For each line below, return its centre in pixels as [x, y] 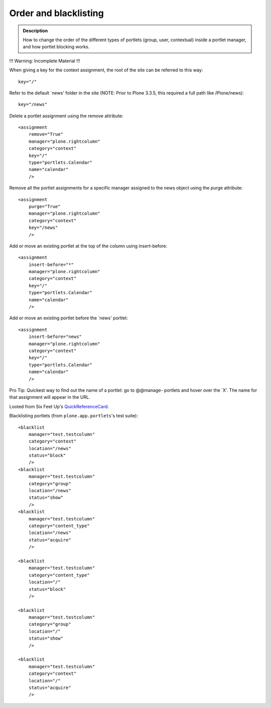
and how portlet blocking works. [56, 47]
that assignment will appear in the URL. [50, 397]
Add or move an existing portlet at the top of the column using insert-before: [88, 246]
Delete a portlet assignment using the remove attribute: [66, 116]
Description [35, 31]
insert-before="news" [55, 337]
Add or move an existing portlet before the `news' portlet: [69, 318]
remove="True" [46, 134]
